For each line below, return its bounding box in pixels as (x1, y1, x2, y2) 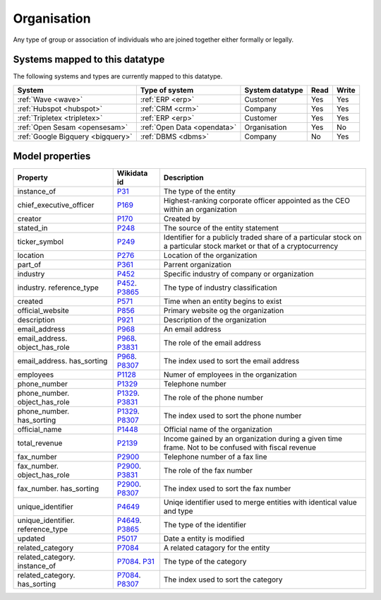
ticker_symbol (17, 237, 64, 247)
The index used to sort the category (163, 575, 283, 584)
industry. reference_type (17, 283, 99, 293)
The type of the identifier (163, 520, 247, 530)
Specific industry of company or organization (163, 269, 314, 279)
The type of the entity (163, 187, 236, 196)
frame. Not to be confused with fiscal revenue (163, 442, 317, 452)
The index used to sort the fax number (163, 484, 291, 494)
